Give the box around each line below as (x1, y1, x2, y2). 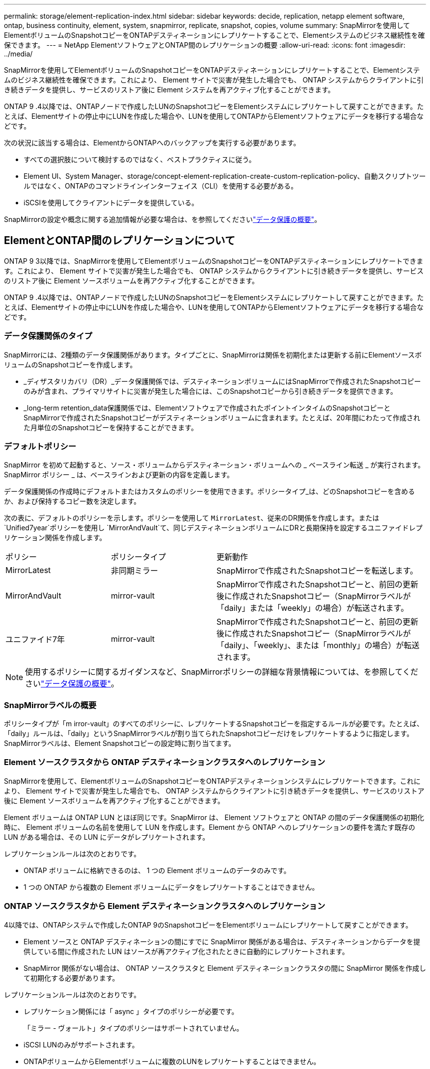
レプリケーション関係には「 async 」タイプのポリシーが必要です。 (24, 1007, 239, 1015)
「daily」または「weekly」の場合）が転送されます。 (216, 603, 409, 613)
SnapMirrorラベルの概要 (4, 700, 97, 710)
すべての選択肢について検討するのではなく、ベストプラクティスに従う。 (24, 155, 256, 164)
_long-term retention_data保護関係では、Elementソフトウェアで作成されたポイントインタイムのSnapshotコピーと (24, 403, 391, 412)
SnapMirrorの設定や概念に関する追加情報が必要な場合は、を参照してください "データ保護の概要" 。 (4, 215, 322, 223)
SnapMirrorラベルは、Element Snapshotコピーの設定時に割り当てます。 (4, 739, 236, 748)
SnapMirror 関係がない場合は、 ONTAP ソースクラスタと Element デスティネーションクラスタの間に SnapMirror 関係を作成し (24, 963, 426, 972)
